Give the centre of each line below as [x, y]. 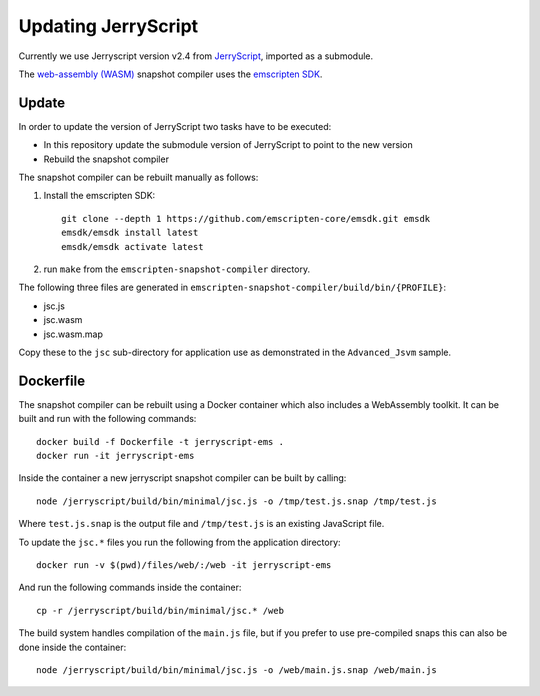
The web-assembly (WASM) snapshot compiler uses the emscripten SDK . [170, 74]
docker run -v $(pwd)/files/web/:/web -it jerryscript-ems [184, 564]
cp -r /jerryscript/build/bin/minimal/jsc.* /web [160, 610]
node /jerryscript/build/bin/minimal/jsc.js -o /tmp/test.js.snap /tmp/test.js [236, 501]
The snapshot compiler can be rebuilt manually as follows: [138, 177]
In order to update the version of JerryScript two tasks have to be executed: [175, 126]
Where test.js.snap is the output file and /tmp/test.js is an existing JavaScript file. [201, 524]
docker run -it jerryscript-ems [115, 455]
